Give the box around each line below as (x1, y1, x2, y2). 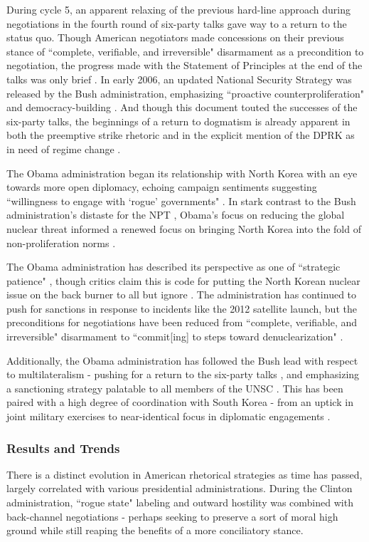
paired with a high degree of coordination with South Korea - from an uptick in (6, 395, 353, 410)
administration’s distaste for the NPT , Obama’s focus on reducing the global (6, 207, 345, 222)
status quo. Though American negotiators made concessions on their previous (6, 30, 344, 45)
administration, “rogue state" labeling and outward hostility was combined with (6, 495, 353, 510)
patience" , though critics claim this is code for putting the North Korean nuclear (6, 273, 360, 288)
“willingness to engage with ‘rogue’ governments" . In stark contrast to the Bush (6, 193, 356, 208)
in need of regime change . (6, 141, 121, 156)
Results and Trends (6, 439, 120, 457)
